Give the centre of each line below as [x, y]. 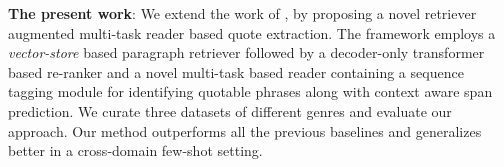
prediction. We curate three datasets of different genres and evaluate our [230, 110]
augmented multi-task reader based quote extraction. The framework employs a [252, 32]
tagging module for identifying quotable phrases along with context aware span [250, 91]
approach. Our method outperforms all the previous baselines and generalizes [245, 130]
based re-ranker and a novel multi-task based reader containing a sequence [236, 71]
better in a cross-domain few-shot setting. [135, 150]
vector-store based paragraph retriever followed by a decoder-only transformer [246, 52]
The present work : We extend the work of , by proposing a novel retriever [242, 13]
